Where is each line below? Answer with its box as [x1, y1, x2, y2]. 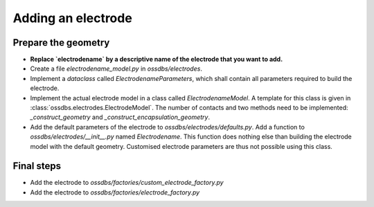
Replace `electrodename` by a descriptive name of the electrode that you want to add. [30, 55, 283, 64]
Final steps [12, 160, 62, 172]
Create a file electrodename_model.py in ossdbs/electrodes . [30, 64, 202, 73]
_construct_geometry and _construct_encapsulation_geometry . [30, 113, 211, 121]
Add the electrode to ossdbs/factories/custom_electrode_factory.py [30, 179, 224, 187]
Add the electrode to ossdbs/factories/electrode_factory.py [30, 188, 200, 197]
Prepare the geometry [12, 37, 110, 48]
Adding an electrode [12, 10, 133, 26]
